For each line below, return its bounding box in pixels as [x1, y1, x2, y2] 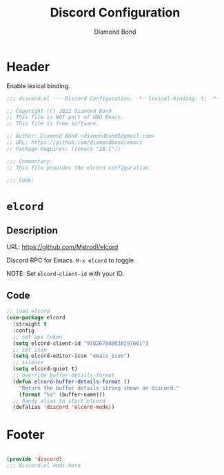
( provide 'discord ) [6, 456, 63, 463]
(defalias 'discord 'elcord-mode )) [12, 404, 115, 411]
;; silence [12, 359, 44, 366]
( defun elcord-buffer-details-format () [12, 378, 130, 385]
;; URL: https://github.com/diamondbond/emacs [6, 139, 143, 146]
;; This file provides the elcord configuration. [6, 164, 152, 171]
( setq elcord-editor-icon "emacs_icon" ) [12, 352, 130, 359]
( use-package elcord [6, 315, 66, 321]
